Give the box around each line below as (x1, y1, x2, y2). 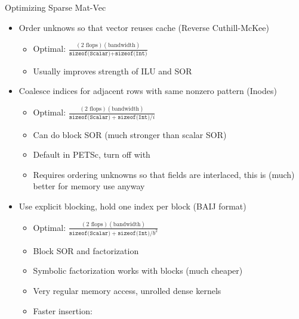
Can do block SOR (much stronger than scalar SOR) (33, 128, 227, 140)
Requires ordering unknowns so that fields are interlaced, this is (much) (33, 168, 295, 180)
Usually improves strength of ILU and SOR (33, 64, 192, 77)
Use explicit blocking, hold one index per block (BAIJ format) (19, 200, 246, 212)
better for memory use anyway (33, 180, 145, 192)
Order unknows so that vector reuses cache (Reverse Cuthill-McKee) (19, 21, 269, 33)
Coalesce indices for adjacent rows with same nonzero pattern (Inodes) (19, 85, 277, 97)
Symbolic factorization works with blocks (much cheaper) (33, 264, 243, 277)
